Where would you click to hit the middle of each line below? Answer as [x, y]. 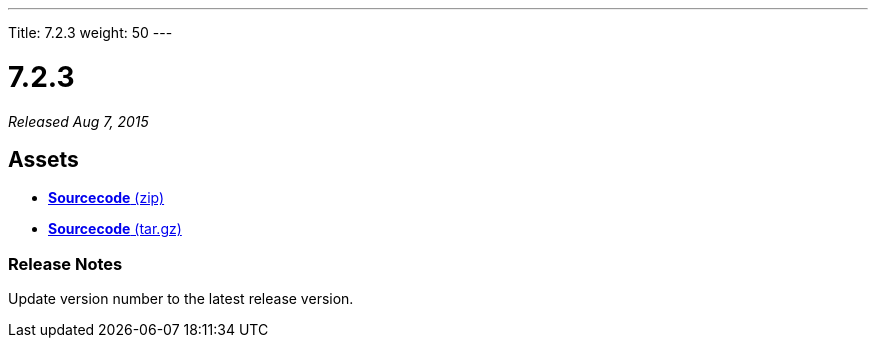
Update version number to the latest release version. [181, 299]
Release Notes [65, 263]
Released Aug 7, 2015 [78, 121]
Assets [43, 159]
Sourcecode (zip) [106, 198]
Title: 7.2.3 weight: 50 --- [90, 32]
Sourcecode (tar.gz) [115, 229]
